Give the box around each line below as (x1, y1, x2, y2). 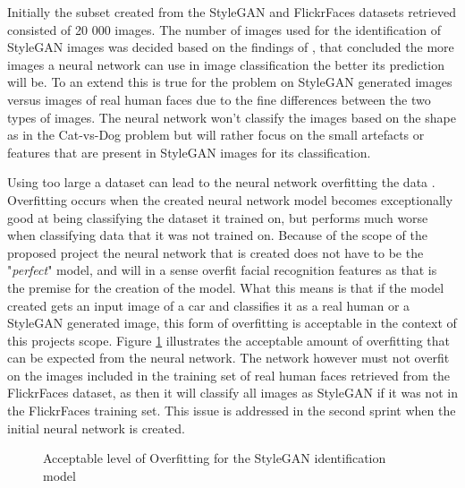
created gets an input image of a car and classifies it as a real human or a (7, 295, 410, 314)
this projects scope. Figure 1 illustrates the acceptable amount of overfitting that (7, 330, 451, 349)
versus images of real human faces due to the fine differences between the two (7, 90, 431, 108)
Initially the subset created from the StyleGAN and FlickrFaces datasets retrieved (7, 3, 456, 21)
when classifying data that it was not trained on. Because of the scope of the (7, 226, 427, 244)
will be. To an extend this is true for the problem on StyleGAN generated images (7, 73, 452, 91)
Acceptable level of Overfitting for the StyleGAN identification (43, 449, 386, 467)
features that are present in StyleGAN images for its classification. (7, 142, 371, 161)
